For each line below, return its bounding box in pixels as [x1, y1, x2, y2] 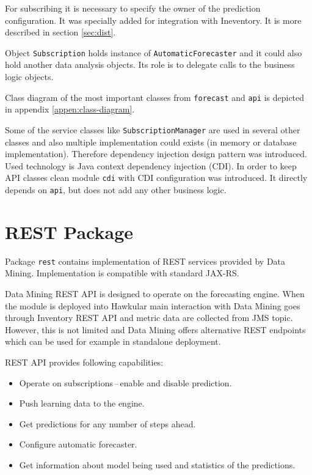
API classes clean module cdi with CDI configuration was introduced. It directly [5, 171, 308, 184]
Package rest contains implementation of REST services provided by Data [5, 254, 286, 267]
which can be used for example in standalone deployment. [5, 335, 221, 348]
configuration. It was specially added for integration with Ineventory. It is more [5, 13, 302, 26]
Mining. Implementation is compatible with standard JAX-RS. [5, 267, 239, 279]
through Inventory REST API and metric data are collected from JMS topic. [5, 311, 293, 324]
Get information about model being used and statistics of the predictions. [19, 458, 296, 471]
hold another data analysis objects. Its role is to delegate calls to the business [5, 58, 295, 71]
